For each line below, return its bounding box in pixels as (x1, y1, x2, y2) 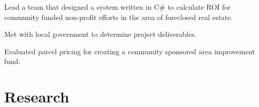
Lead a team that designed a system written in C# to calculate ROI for (4, 2, 231, 12)
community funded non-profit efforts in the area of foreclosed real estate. (4, 11, 233, 22)
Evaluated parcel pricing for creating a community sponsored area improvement (4, 46, 255, 56)
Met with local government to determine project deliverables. (4, 29, 197, 39)
